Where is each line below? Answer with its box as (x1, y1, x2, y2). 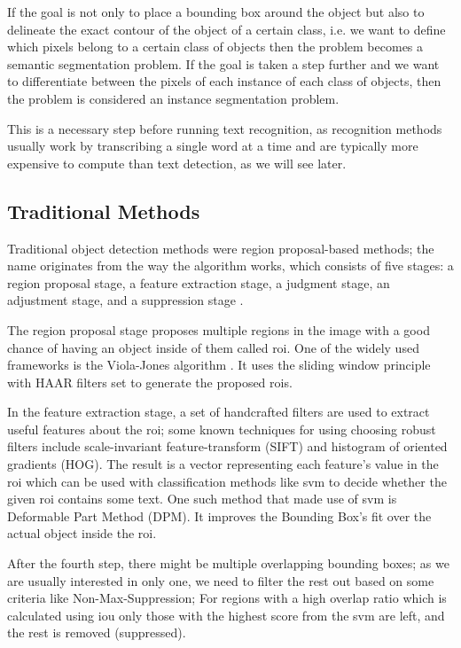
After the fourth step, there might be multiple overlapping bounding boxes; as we (7, 554, 449, 573)
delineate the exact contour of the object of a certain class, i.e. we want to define (7, 20, 446, 38)
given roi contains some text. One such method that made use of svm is (7, 489, 397, 508)
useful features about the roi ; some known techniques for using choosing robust (7, 419, 436, 438)
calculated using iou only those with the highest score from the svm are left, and (7, 605, 445, 624)
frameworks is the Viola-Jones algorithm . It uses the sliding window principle (7, 355, 431, 374)
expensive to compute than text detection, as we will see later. (7, 153, 347, 172)
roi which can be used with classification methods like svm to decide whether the (7, 472, 447, 490)
